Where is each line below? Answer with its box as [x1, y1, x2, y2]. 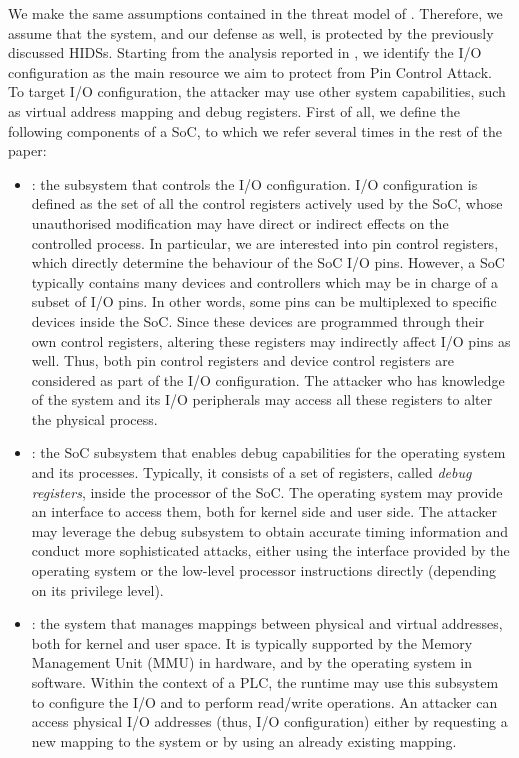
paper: [8, 140, 47, 161]
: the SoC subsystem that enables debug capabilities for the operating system [31, 442, 506, 463]
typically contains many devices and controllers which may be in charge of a [31, 271, 499, 292]
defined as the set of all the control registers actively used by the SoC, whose [31, 193, 503, 214]
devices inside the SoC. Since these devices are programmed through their [31, 310, 485, 331]
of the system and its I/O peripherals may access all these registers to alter [31, 389, 493, 410]
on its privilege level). [31, 579, 164, 600]
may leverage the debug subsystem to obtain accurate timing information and [31, 520, 509, 541]
